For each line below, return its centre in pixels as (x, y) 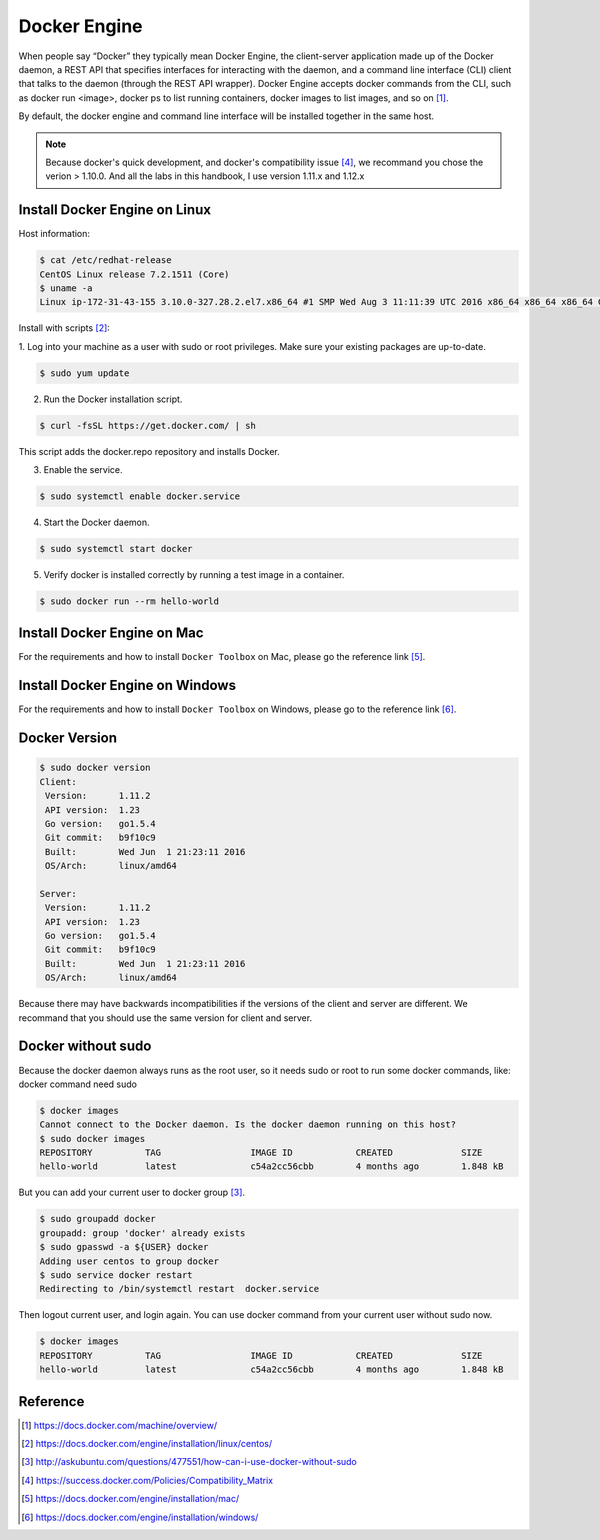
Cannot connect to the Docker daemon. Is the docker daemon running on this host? (248, 1124)
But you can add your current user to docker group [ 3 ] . (131, 1192)
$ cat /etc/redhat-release (105, 260)
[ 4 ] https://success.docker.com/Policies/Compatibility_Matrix (147, 1480)
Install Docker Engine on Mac (111, 633)
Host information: (54, 234)
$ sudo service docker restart (116, 1274)
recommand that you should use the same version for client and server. (165, 1017)
